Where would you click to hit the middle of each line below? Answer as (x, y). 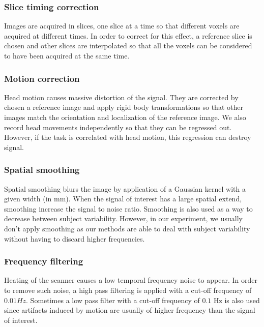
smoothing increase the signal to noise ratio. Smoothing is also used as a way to (128, 208)
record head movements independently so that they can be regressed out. (118, 127)
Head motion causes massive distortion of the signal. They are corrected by (121, 97)
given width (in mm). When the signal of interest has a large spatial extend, (123, 199)
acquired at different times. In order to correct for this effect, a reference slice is (128, 35)
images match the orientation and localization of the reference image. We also (125, 117)
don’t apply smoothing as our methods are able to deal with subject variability (127, 228)
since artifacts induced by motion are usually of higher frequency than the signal (130, 310)
